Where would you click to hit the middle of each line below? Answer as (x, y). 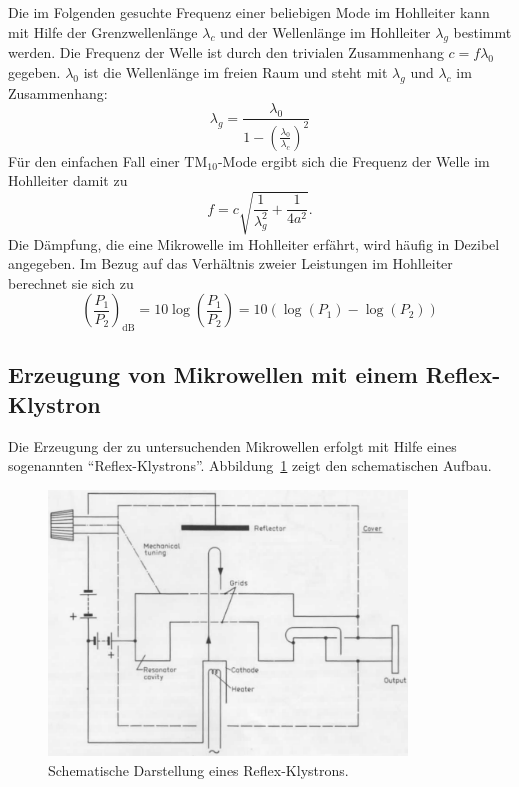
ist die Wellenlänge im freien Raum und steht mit (235, 71)
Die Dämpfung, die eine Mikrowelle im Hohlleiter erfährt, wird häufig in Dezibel (254, 243)
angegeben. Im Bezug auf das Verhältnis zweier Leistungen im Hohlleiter (230, 263)
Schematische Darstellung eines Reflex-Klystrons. (198, 769)
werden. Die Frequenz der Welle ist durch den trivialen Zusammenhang (226, 52)
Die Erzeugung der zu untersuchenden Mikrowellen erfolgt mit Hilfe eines (232, 445)
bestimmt (482, 31)
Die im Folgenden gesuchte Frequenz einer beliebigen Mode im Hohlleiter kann (249, 12)
